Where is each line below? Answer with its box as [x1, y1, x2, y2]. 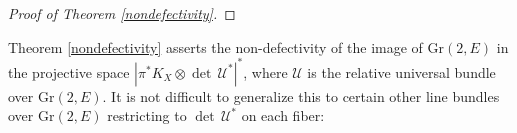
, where [243, 61, 288, 82]
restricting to [107, 105, 187, 126]
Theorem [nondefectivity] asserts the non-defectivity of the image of [8, 36, 423, 57]
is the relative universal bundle [307, 61, 496, 82]
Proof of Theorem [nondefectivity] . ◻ [8, 3, 236, 23]
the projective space [8, 61, 130, 82]
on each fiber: [241, 105, 325, 126]
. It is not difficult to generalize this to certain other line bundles [102, 85, 500, 106]
